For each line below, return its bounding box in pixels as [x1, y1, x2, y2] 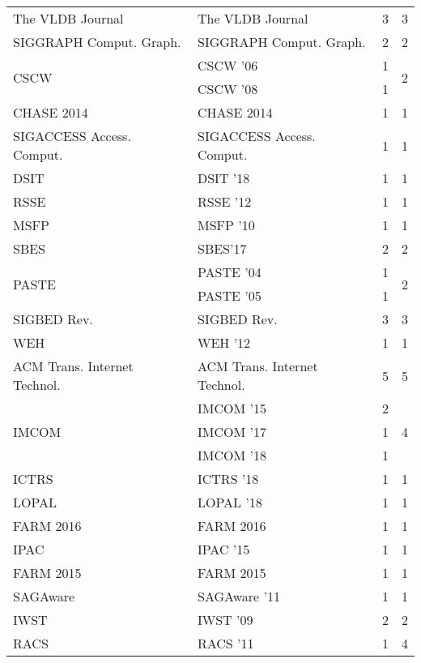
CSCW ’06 [197, 56, 258, 75]
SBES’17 [197, 239, 247, 258]
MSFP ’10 [197, 216, 255, 234]
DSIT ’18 [197, 169, 250, 187]
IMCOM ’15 [197, 399, 266, 417]
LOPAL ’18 [197, 493, 262, 511]
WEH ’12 [197, 333, 251, 352]
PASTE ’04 [197, 263, 262, 281]
